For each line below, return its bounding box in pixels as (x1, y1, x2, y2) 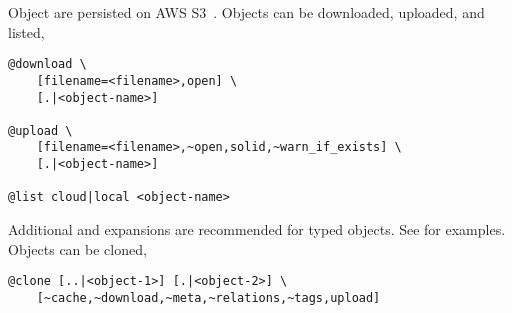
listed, (8, 21, 45, 42)
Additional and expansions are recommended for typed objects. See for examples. (8, 219, 506, 240)
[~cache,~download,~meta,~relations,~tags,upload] (36, 290, 381, 305)
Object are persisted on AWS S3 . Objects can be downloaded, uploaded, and (8, 2, 485, 22)
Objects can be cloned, (8, 238, 147, 259)
